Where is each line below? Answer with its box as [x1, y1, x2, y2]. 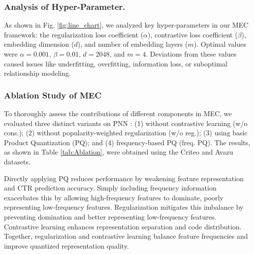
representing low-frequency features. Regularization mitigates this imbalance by [4, 202, 244, 212]
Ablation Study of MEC [4, 89, 101, 101]
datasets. [4, 156, 31, 166]
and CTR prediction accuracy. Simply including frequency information [4, 183, 217, 193]
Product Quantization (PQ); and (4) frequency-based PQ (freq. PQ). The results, [4, 137, 251, 147]
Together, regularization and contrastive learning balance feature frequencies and [4, 231, 248, 241]
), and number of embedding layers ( [77, 39, 188, 49]
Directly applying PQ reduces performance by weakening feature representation [4, 173, 244, 183]
